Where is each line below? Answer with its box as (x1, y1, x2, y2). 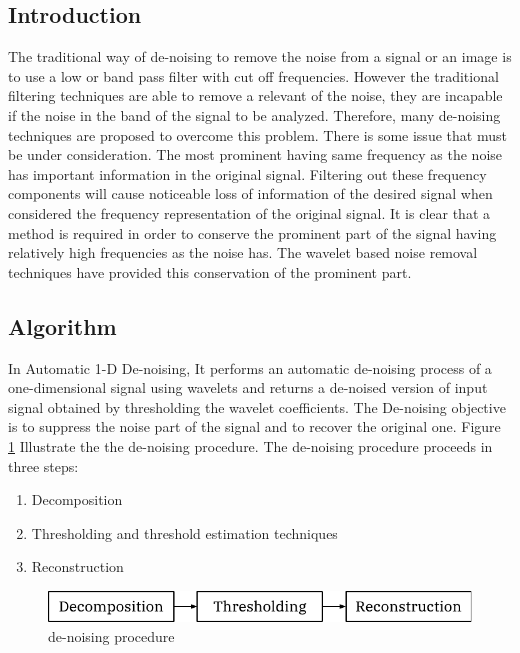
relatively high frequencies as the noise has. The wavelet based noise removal (8, 242, 478, 263)
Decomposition (31, 489, 123, 510)
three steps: (8, 455, 79, 476)
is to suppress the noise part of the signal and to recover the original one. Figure (8, 416, 501, 437)
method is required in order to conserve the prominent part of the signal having (8, 222, 497, 243)
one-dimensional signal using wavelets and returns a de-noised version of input (8, 377, 488, 398)
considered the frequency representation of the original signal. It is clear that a (8, 202, 490, 223)
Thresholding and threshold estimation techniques (31, 522, 338, 543)
